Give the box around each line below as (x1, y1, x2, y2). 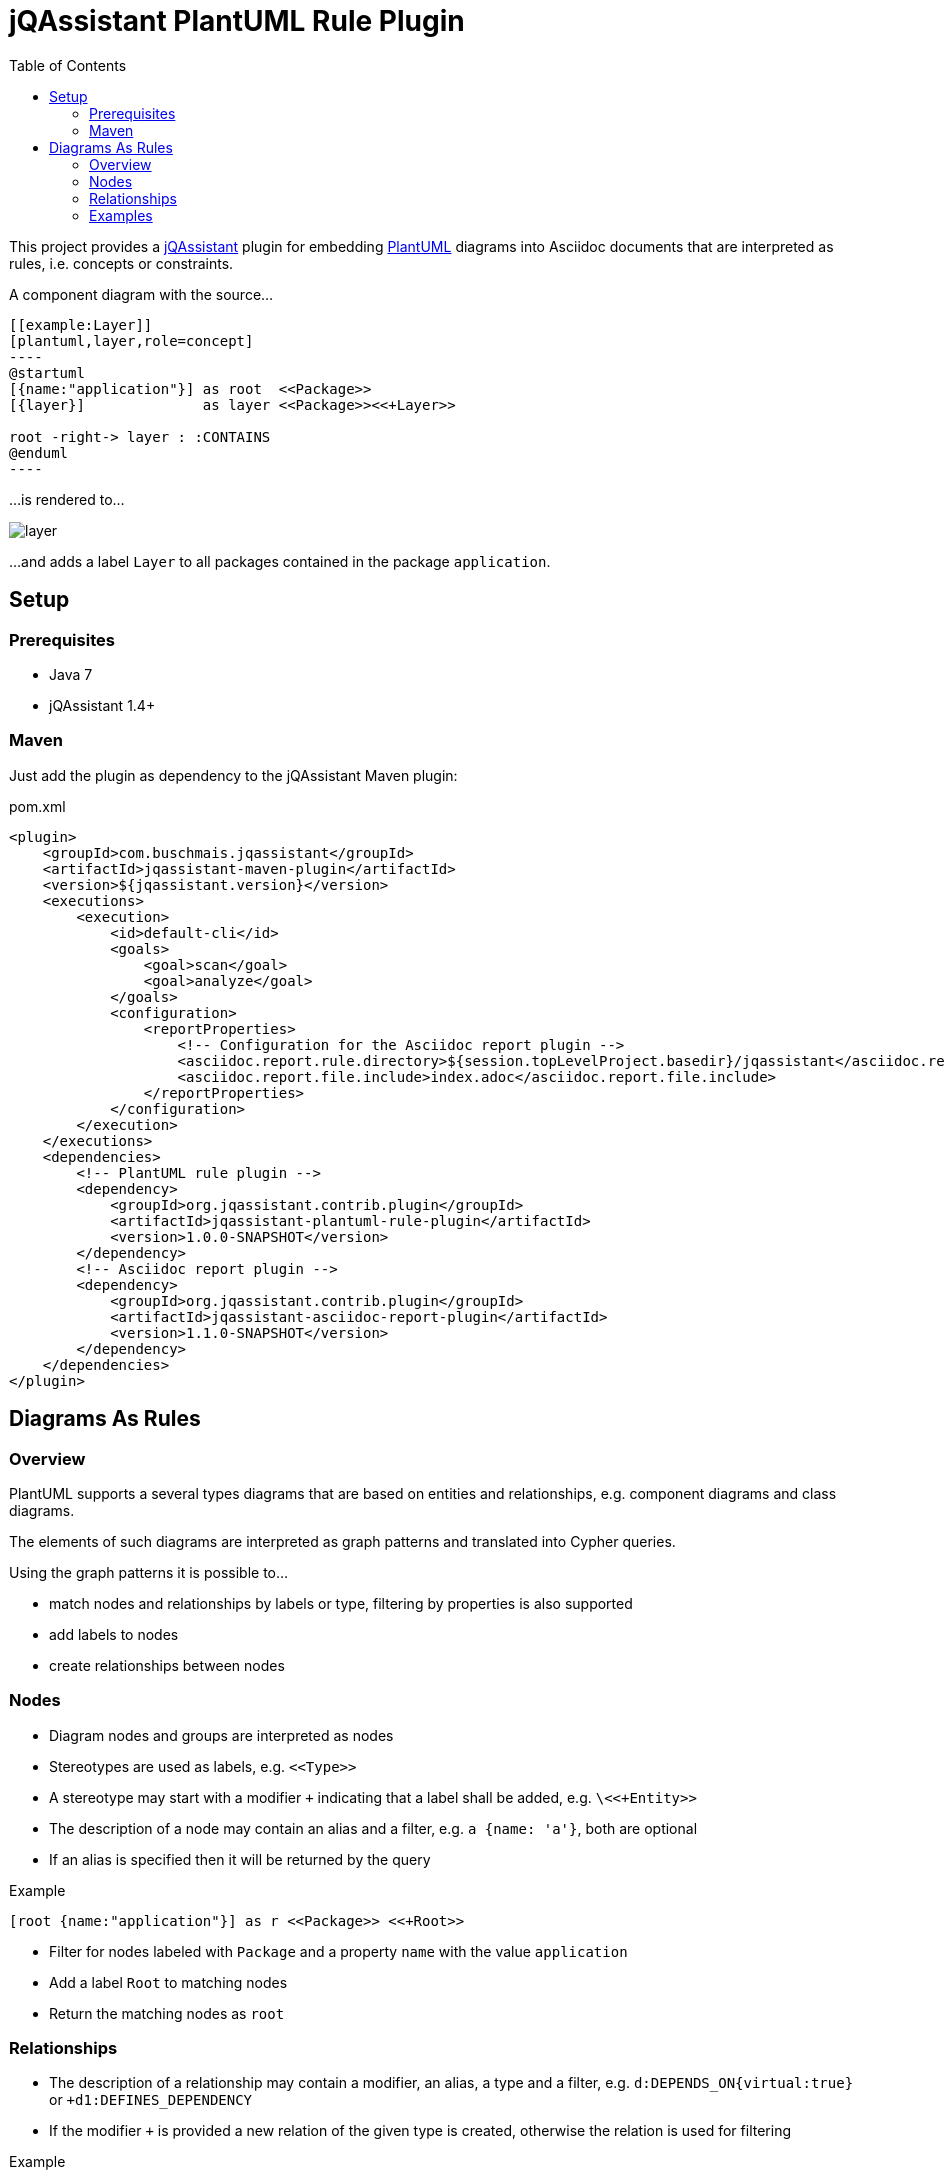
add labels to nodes (49, 1625, 179, 1643)
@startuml (9, 364, 85, 381)
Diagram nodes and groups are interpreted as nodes (49, 1726, 394, 1744)
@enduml (9, 444, 69, 461)
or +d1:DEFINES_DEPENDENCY (49, 2091, 253, 2109)
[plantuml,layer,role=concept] (9, 332, 254, 349)
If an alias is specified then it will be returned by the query (49, 1850, 431, 1868)
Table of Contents (9, 56, 127, 74)
